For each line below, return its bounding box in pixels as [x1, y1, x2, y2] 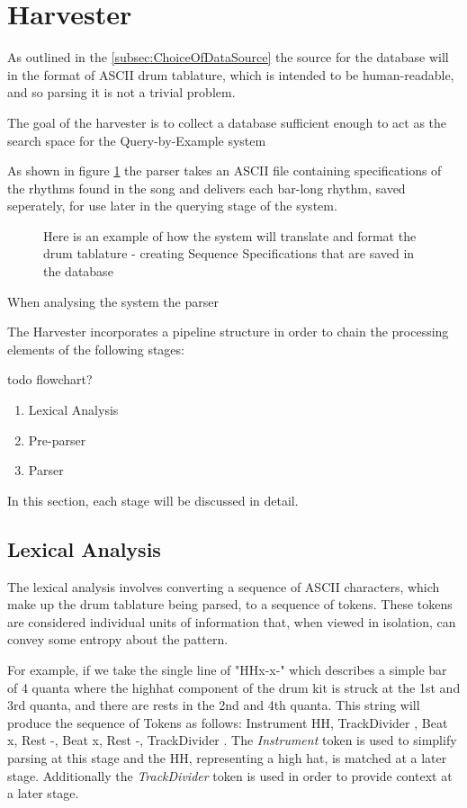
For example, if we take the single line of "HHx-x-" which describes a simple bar [7, 660, 447, 678]
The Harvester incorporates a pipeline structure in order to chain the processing [7, 322, 449, 341]
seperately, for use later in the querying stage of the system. [7, 196, 337, 215]
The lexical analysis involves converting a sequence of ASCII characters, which [7, 577, 440, 596]
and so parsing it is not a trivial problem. [7, 83, 236, 102]
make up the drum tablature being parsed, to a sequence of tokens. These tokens [7, 595, 453, 614]
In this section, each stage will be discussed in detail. [7, 490, 299, 509]
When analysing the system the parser [7, 292, 219, 310]
